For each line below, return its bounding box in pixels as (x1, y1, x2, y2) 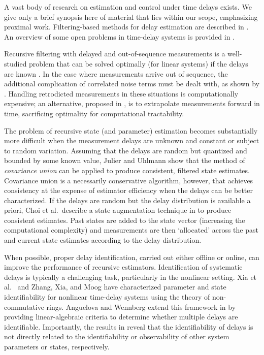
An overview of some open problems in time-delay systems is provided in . (4, 31, 235, 42)
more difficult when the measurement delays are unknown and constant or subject (4, 135, 259, 146)
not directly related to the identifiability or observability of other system (4, 331, 229, 342)
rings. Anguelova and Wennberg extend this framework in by (46, 301, 236, 312)
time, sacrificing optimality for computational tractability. (4, 108, 184, 118)
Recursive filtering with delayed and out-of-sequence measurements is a (4, 48, 225, 59)
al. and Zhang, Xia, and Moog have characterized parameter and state (4, 281, 226, 292)
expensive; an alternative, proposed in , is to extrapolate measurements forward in (4, 98, 260, 109)
